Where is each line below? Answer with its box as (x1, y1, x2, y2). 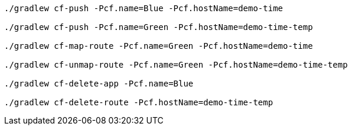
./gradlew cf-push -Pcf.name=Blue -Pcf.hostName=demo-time (4, 4, 283, 13)
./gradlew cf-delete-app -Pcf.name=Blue (4, 79, 194, 88)
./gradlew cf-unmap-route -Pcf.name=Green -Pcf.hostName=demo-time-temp (4, 60, 348, 69)
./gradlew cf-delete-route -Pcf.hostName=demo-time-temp (4, 98, 273, 107)
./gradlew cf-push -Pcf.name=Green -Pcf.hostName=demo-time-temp (4, 22, 313, 32)
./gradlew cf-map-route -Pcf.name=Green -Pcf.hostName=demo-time (4, 41, 313, 51)
